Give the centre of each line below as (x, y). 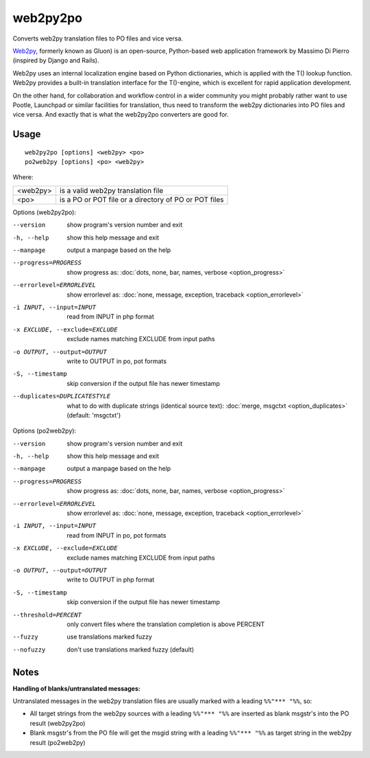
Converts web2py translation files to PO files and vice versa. (98, 38)
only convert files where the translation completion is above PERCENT (166, 624)
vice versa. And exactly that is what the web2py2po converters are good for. (121, 115)
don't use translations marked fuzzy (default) (131, 650)
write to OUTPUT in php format (111, 579)
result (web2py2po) (58, 723)
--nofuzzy (29, 650)
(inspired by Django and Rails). (56, 60)
